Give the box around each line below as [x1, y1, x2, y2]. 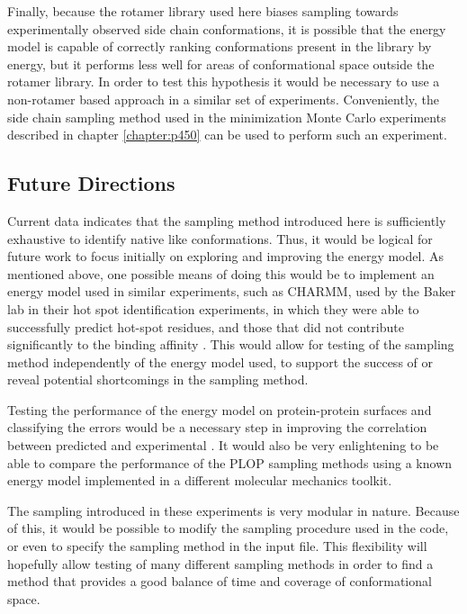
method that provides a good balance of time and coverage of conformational [7, 572, 432, 591]
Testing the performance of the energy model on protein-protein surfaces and [7, 400, 432, 419]
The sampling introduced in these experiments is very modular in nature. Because [7, 501, 460, 519]
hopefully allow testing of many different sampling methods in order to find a [7, 554, 434, 573]
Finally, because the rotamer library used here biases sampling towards [7, 2, 399, 20]
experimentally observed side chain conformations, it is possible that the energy [7, 19, 446, 38]
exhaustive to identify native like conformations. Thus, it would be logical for [7, 229, 433, 248]
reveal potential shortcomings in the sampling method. [7, 370, 309, 389]
